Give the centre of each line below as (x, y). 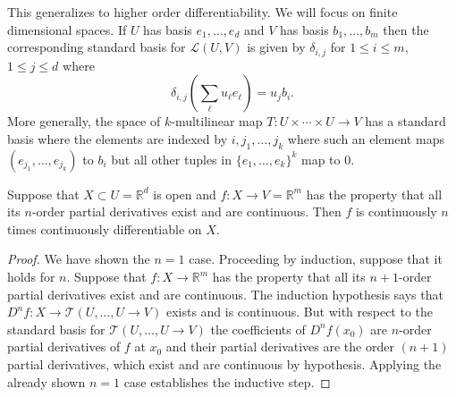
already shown (46, 381)
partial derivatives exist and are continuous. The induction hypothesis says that (225, 294)
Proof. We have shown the (79, 259)
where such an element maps (366, 138)
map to (321, 159)
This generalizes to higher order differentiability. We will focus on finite (203, 12)
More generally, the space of (84, 121)
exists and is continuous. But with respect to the (300, 312)
